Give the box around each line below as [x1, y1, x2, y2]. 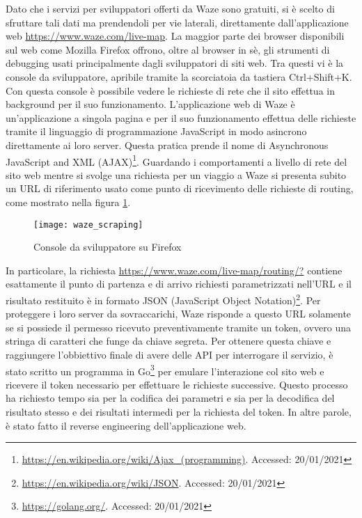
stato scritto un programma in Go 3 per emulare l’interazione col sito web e [6, 361, 324, 378]
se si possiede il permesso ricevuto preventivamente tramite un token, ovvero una [6, 320, 352, 334]
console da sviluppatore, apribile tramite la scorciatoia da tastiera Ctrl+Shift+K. [6, 69, 352, 84]
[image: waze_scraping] [33, 219, 143, 230]
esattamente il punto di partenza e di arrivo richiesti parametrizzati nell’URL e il [6, 276, 352, 291]
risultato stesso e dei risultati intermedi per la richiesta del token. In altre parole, [6, 405, 352, 419]
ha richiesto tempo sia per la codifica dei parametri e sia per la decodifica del [6, 391, 335, 405]
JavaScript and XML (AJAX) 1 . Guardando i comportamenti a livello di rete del [6, 152, 347, 168]
